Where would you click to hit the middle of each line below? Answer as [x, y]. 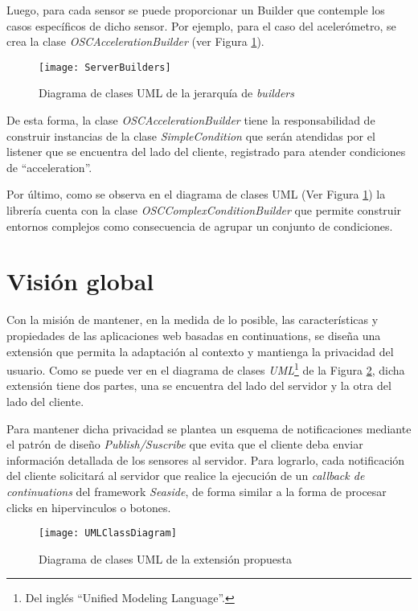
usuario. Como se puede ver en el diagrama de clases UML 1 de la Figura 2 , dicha [206, 369]
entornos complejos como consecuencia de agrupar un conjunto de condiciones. [200, 226]
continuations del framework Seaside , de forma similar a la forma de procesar [197, 491]
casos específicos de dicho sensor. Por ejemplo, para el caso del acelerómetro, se [201, 25]
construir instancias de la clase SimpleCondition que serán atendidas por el [191, 135]
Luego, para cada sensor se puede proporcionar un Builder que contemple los [196, 10]
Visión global [80, 281]
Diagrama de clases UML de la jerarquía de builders [166, 93]
